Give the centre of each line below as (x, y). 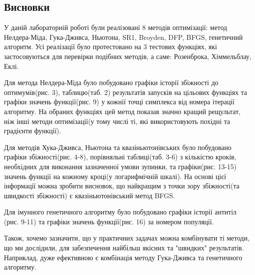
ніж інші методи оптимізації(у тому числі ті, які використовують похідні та (117, 121)
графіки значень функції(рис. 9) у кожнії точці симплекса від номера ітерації (119, 102)
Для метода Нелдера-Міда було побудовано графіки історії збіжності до (111, 82)
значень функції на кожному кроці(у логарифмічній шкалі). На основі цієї (115, 176)
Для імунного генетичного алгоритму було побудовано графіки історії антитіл (120, 212)
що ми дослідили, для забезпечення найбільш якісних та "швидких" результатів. (124, 248)
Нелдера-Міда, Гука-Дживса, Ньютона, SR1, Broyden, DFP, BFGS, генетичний (123, 37)
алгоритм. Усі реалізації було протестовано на (73, 46)
